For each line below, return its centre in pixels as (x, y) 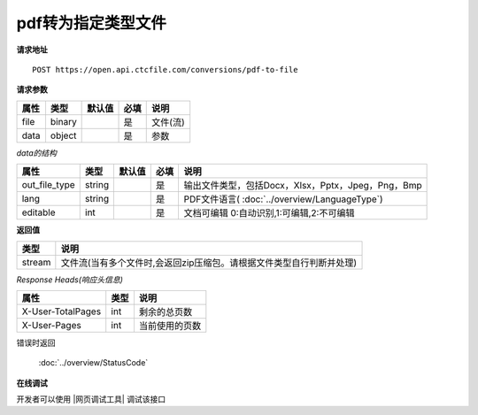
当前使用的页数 (170, 326)
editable (39, 212)
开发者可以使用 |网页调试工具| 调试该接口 (91, 399)
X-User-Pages (51, 325)
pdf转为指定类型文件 (92, 23)
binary (63, 121)
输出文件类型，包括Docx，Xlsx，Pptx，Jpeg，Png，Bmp (303, 186)
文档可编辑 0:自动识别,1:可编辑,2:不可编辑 (269, 213)
